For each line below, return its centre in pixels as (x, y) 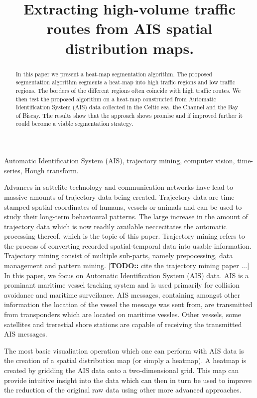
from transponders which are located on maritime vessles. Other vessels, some (123, 314)
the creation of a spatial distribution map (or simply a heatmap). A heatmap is (125, 360)
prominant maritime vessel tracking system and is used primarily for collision (122, 285)
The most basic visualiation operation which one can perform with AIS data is (124, 350)
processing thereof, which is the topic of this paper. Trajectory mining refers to (125, 236)
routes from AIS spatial (129, 28)
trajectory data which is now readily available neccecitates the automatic (115, 226)
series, (13, 170)
